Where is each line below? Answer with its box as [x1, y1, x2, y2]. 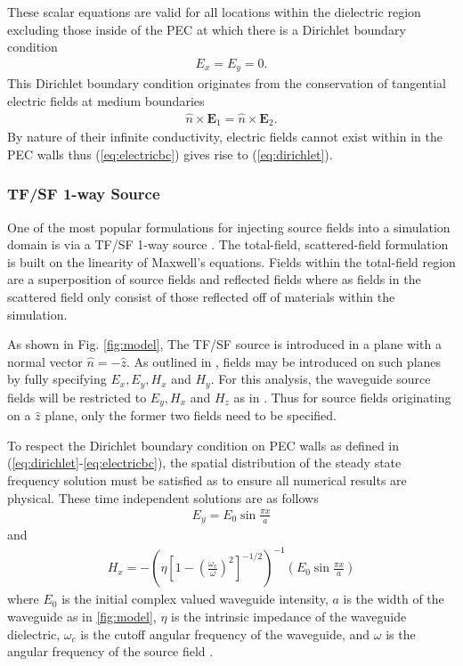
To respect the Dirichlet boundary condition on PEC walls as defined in [7, 435, 400, 454]
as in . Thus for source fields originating [233, 387, 451, 406]
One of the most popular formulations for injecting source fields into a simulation [7, 217, 451, 236]
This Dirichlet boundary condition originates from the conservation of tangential [7, 74, 447, 93]
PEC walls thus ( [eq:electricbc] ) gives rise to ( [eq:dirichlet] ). [7, 144, 333, 163]
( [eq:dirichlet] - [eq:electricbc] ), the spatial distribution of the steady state [7, 453, 402, 472]
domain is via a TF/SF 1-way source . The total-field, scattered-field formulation [7, 235, 449, 254]
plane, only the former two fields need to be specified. [45, 406, 337, 425]
